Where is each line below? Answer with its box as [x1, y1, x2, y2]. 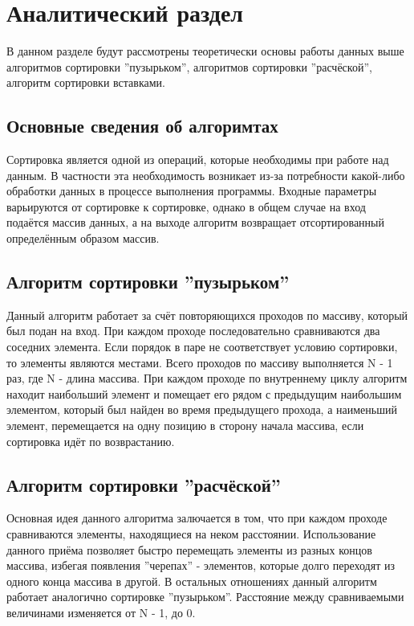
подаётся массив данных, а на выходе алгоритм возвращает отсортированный [6, 214, 384, 231]
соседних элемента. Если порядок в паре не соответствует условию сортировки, [6, 338, 398, 355]
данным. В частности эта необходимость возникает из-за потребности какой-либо [6, 166, 405, 183]
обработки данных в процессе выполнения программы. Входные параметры [6, 182, 377, 199]
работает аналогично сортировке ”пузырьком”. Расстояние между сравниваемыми [6, 588, 404, 605]
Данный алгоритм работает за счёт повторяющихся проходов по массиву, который [6, 306, 408, 323]
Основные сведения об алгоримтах [6, 113, 278, 138]
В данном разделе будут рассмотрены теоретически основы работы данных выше [6, 43, 404, 59]
